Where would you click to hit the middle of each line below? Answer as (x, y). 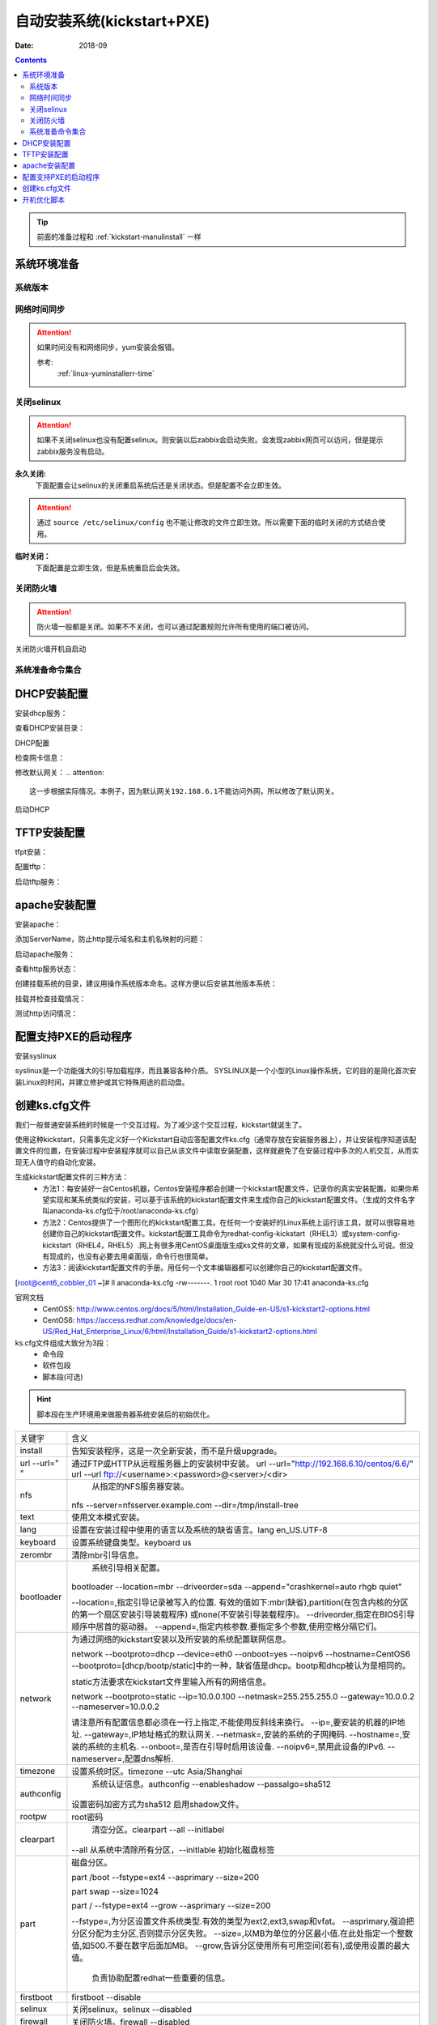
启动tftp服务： (38, 881)
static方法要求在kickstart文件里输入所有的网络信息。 (171, 1682)
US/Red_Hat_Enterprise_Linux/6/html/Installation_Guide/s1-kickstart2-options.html (180, 1332)
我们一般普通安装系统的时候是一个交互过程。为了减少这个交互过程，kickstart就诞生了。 (161, 1124)
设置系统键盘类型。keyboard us (132, 1543)
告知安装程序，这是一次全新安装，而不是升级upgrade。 (177, 1452)
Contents (31, 60)
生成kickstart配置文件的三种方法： (72, 1177)
